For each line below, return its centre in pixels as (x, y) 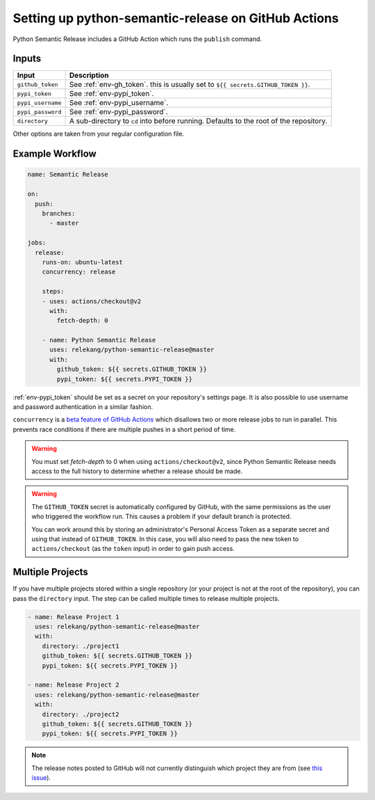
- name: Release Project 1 (73, 617)
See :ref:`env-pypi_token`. (111, 94)
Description (89, 75)
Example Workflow (55, 154)
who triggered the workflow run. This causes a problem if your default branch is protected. (161, 517)
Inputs (27, 59)
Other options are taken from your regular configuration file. (98, 134)
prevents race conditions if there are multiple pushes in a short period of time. (124, 429)
